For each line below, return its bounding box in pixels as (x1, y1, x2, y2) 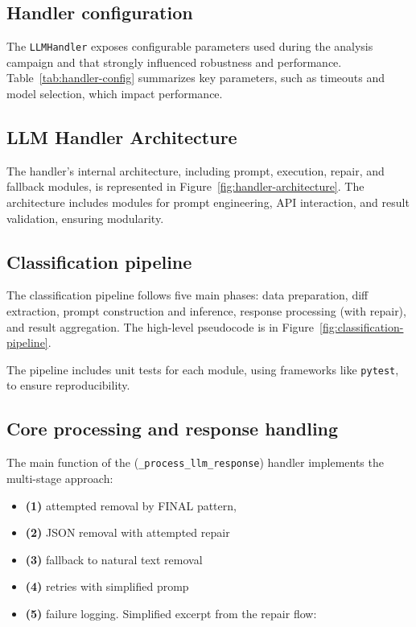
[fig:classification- (319, 318, 404, 335)
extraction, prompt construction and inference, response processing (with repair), (6, 303, 406, 320)
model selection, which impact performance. (6, 85, 223, 102)
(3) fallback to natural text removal (25, 551, 203, 567)
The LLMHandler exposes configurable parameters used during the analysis (6, 38, 373, 55)
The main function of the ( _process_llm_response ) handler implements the (6, 454, 384, 471)
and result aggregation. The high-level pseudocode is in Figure (6, 318, 315, 335)
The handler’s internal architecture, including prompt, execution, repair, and (6, 162, 385, 179)
